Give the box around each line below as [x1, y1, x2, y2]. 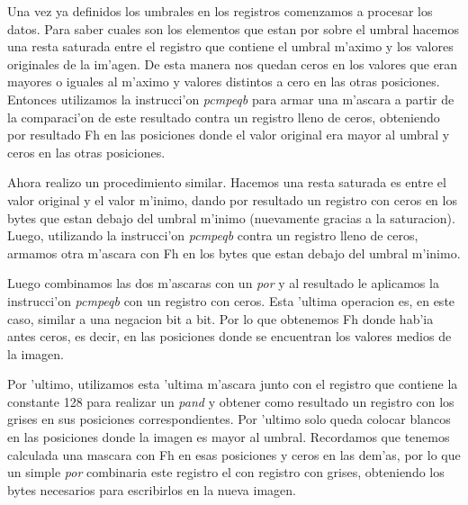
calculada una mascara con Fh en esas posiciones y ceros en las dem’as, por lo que [7, 445, 461, 464]
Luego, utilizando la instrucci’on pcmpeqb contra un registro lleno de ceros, [7, 226, 418, 245]
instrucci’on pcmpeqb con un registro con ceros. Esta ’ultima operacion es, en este [7, 291, 455, 310]
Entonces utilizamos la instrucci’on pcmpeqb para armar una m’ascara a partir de [7, 89, 454, 108]
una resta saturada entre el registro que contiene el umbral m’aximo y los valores [7, 37, 454, 56]
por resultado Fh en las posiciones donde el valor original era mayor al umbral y [7, 125, 450, 144]
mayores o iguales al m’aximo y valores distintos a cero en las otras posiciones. [7, 72, 440, 91]
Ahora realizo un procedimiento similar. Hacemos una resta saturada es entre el [7, 173, 446, 192]
